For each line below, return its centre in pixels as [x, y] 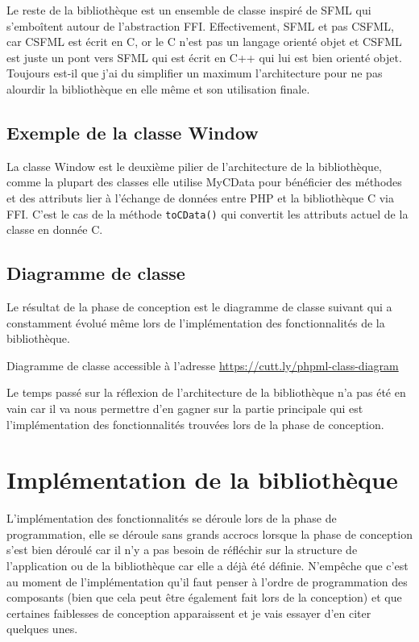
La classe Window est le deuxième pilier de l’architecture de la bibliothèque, [195, 166]
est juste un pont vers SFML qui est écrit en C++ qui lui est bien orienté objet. [204, 57]
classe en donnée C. [55, 229]
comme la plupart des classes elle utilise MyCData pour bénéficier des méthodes [204, 182]
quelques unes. [42, 629]
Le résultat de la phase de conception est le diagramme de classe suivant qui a [199, 306]
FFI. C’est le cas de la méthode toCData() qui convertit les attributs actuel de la [207, 213]
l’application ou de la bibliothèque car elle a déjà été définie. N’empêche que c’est [207, 566]
